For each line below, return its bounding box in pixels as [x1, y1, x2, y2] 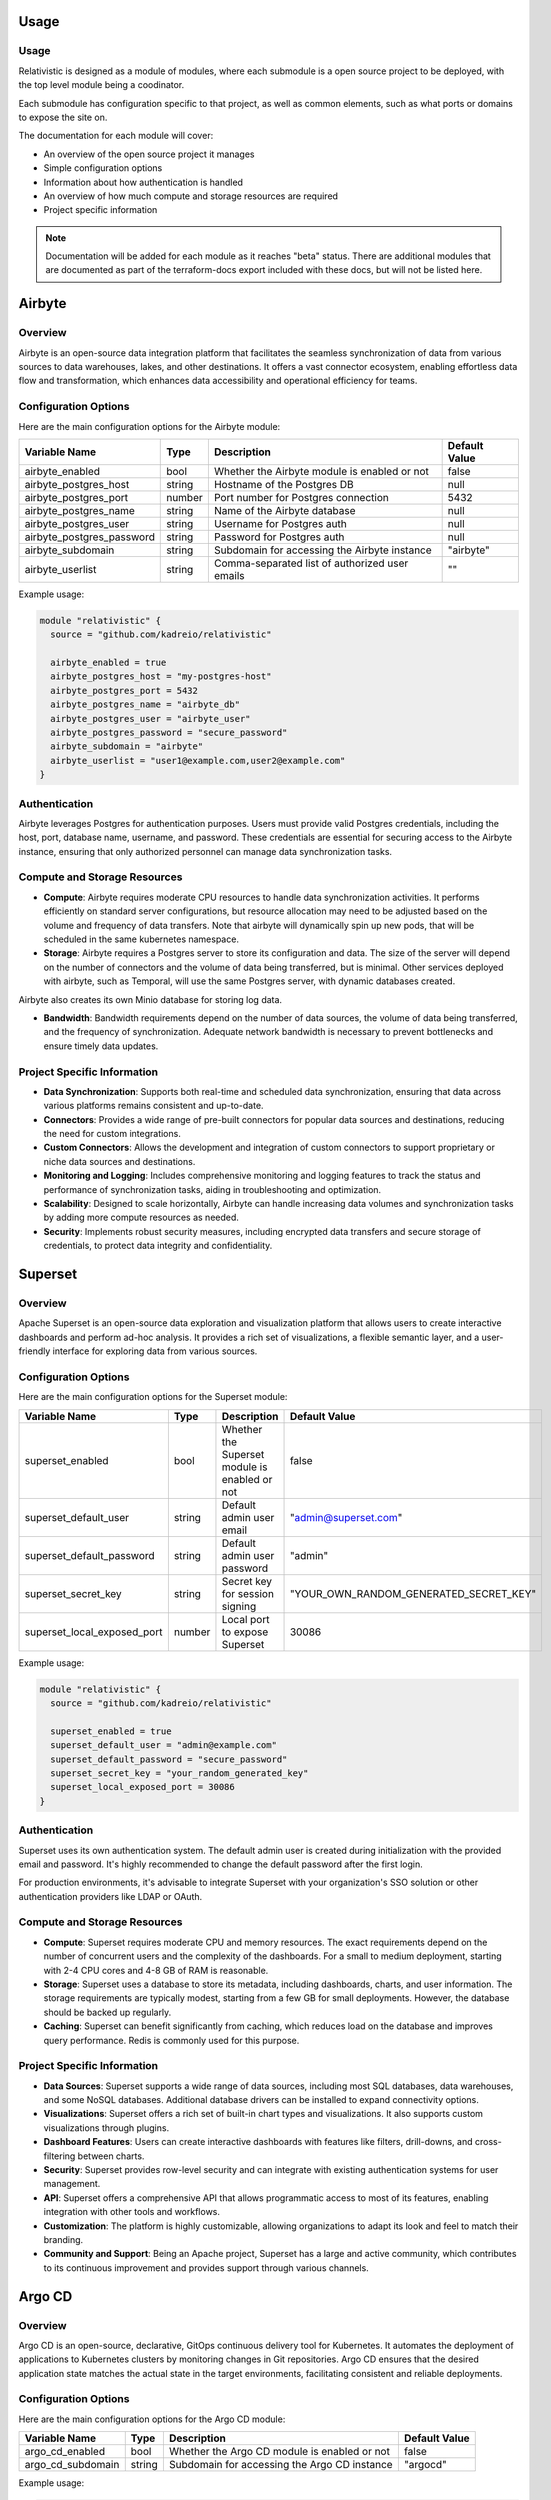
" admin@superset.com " [289, 1510, 403, 1524]
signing [221, 1599, 257, 1613]
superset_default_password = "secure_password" [50, 1753, 288, 1765]
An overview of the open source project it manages [43, 148, 255, 160]
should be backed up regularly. [43, 2006, 172, 2018]
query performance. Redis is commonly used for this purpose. [43, 2034, 300, 2046]
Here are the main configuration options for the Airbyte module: [18, 420, 281, 432]
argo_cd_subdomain [24, 2458, 120, 2472]
